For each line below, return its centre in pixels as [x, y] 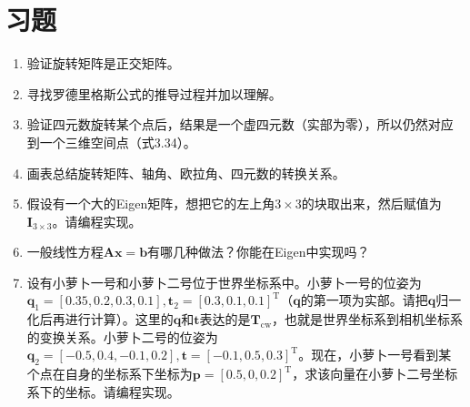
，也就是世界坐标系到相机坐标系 [367, 319]
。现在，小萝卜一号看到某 [375, 355]
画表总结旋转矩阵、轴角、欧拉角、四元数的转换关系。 [186, 173]
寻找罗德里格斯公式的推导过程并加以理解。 [154, 93]
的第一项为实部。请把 [364, 300]
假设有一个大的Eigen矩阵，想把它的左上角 [151, 203]
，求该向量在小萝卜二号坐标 [375, 374]
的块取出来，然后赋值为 [371, 203]
